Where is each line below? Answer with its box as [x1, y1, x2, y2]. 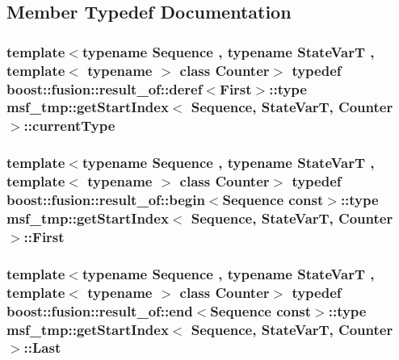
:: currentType [23, 115, 115, 136]
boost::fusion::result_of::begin [6, 190, 205, 210]
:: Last [23, 337, 61, 358]
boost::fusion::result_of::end [6, 300, 193, 320]
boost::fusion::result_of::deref [6, 78, 203, 98]
